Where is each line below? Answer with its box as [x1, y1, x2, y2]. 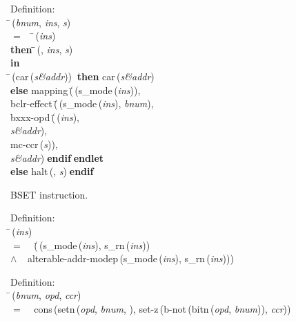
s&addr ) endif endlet [10, 150, 104, 165]
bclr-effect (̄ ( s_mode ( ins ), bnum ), [10, 96, 154, 111]
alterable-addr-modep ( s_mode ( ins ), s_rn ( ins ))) [27, 251, 234, 266]
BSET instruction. [10, 187, 88, 201]
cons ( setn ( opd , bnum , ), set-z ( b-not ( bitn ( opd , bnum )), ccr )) [34, 301, 291, 315]
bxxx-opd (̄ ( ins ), [10, 109, 80, 124]
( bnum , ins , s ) [12, 15, 71, 29]
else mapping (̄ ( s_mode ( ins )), [10, 82, 141, 97]
